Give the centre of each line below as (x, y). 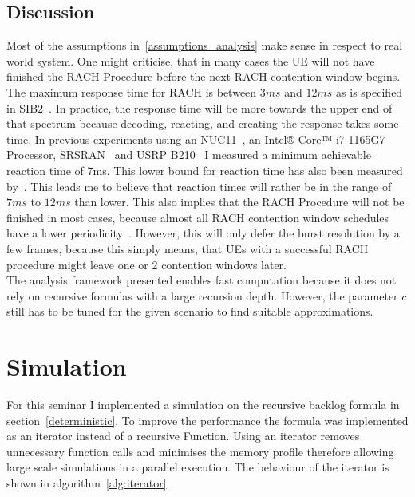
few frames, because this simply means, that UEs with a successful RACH (188, 248)
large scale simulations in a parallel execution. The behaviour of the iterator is (198, 467)
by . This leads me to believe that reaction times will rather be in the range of (199, 186)
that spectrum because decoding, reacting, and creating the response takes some (203, 123)
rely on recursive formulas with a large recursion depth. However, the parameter (202, 295)
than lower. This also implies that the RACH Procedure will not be (239, 202)
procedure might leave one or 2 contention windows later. (146, 264)
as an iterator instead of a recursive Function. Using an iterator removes (183, 436)
